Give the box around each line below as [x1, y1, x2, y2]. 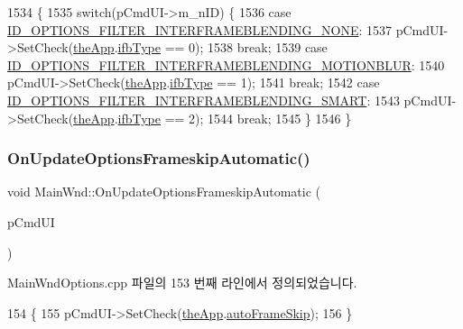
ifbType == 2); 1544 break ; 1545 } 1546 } [117, 108, 352, 127]
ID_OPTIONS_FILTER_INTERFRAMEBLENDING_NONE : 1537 [7, 20, 392, 39]
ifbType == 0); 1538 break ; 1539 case [117, 38, 328, 57]
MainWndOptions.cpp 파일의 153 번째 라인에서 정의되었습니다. [7, 273, 357, 292]
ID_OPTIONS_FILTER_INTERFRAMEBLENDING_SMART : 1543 [7, 90, 400, 109]
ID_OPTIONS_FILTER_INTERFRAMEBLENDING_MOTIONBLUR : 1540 [7, 55, 445, 74]
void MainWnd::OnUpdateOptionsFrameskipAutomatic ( [7, 182, 320, 201]
